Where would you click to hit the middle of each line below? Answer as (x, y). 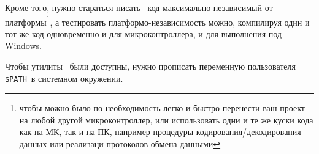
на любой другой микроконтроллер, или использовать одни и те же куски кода (166, 119)
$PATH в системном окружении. (64, 78)
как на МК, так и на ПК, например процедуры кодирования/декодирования (160, 132)
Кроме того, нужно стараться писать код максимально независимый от (139, 7)
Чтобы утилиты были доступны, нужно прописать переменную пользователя (151, 66)
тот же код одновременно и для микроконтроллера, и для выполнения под (143, 33)
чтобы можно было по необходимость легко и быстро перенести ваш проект (162, 108)
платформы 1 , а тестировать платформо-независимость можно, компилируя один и (157, 21)
